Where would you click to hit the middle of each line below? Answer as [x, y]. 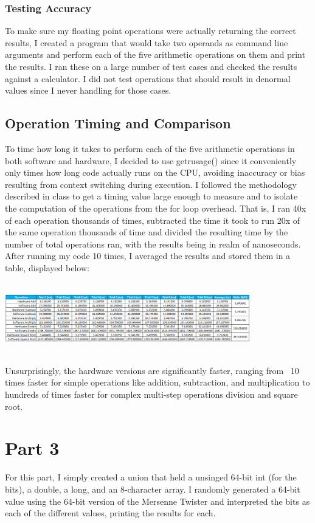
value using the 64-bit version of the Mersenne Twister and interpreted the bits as [157, 501]
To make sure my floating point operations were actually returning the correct [151, 31]
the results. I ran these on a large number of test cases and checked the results [151, 66]
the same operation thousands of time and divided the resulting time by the [147, 232]
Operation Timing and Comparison [118, 123]
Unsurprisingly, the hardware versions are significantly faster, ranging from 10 [152, 370]
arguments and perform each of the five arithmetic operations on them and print [155, 54]
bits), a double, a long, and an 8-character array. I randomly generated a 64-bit [153, 489]
